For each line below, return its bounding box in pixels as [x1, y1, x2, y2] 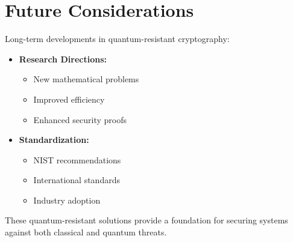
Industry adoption [33, 193, 101, 206]
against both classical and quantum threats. [5, 226, 167, 238]
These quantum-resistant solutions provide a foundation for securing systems [5, 214, 288, 226]
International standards [33, 174, 120, 186]
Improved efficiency [33, 92, 105, 105]
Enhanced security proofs [33, 113, 127, 126]
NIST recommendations [33, 153, 121, 166]
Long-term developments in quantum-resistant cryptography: [5, 32, 230, 45]
